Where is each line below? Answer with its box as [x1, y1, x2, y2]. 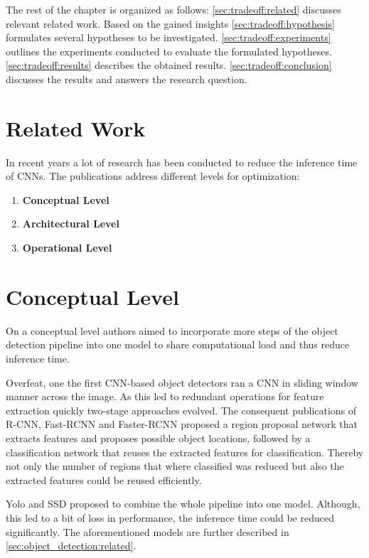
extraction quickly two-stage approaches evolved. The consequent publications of [6, 402, 357, 417]
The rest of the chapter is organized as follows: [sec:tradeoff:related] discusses [6, 2, 341, 16]
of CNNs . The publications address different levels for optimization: [6, 168, 300, 183]
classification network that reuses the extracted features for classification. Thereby [6, 444, 364, 459]
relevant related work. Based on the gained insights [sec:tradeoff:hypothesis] [6, 16, 335, 31]
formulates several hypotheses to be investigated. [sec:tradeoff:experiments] [6, 30, 331, 45]
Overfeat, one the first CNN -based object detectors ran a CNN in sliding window [6, 375, 358, 390]
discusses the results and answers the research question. [6, 71, 247, 86]
